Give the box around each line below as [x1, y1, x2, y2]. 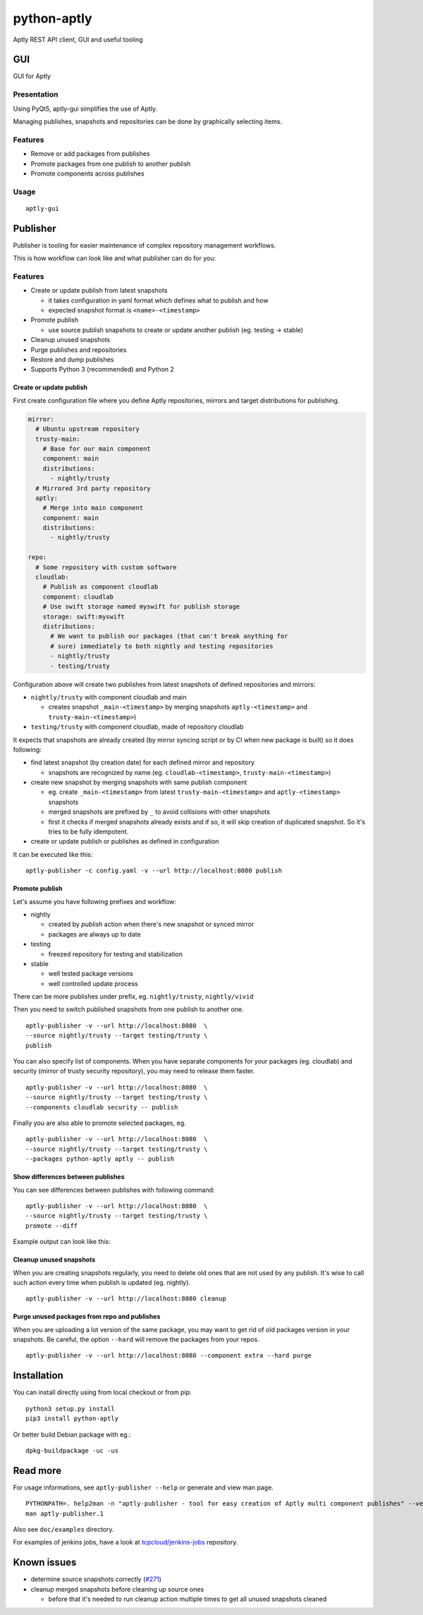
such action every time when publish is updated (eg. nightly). [13, 1278, 190, 1286]
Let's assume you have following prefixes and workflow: [13, 897, 176, 906]
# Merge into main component [42, 504, 144, 512]
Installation [13, 1370, 63, 1382]
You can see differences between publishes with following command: [13, 1186, 215, 1194]
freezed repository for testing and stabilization [48, 949, 183, 958]
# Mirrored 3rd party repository [35, 484, 151, 492]
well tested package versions [48, 970, 133, 978]
